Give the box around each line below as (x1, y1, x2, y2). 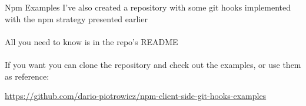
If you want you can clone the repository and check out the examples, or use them (5, 58, 301, 70)
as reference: (5, 70, 49, 82)
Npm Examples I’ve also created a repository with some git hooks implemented (5, 1, 291, 13)
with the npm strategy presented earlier (5, 12, 148, 25)
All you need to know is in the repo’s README (5, 35, 178, 47)
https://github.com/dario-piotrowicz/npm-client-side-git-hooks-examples (5, 90, 267, 102)
